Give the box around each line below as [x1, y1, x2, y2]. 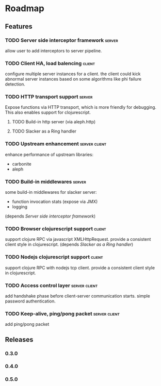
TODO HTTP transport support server [5, 93, 93, 100]
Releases [5, 336, 33, 344]
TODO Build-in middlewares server [5, 178, 86, 185]
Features [5, 22, 32, 31]
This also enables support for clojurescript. [5, 110, 91, 116]
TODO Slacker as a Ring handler [12, 128, 77, 134]
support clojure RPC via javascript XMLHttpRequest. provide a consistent [5, 236, 151, 242]
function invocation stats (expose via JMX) [12, 199, 98, 204]
